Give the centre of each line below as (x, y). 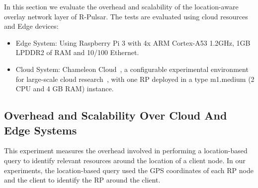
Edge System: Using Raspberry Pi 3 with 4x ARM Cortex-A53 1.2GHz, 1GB (133, 42)
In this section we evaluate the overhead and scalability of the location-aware (121, 6)
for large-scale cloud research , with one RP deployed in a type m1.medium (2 (135, 79)
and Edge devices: (31, 26)
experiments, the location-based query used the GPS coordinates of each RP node (129, 170)
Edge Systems (41, 130)
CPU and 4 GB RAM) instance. (65, 89)
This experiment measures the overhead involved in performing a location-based (126, 151)
